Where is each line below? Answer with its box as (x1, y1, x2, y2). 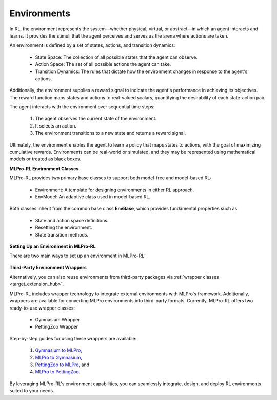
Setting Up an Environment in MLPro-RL (9, 243, 96, 249)
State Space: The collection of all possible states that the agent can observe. (35, 54, 197, 60)
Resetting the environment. (35, 224, 92, 231)
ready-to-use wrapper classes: (9, 305, 75, 311)
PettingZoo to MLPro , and (35, 361, 90, 368)
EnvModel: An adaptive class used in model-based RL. (35, 193, 151, 200)
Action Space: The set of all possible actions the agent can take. (35, 61, 171, 67)
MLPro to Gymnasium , (35, 354, 82, 360)
